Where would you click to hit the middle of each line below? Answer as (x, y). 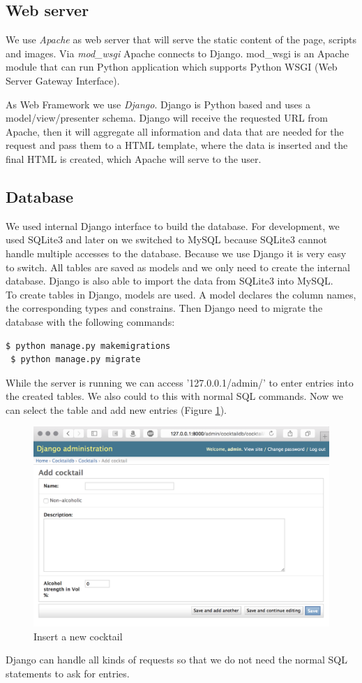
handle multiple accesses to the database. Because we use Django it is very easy (176, 253)
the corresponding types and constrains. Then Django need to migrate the (164, 308)
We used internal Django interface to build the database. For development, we (173, 225)
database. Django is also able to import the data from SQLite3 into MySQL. (169, 281)
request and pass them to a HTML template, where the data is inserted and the (177, 145)
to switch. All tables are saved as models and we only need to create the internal (178, 267)
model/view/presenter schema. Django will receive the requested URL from (167, 118)
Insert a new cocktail (78, 636)
